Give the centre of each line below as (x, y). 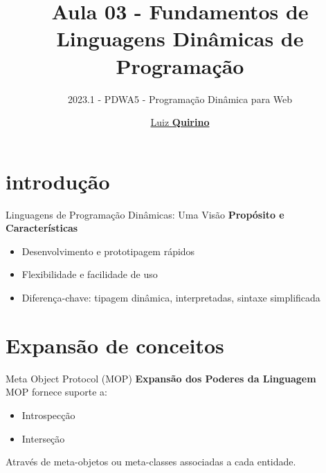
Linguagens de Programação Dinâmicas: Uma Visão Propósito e (145, 214)
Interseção (43, 438)
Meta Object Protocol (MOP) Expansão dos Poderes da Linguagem (161, 378)
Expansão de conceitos (115, 345)
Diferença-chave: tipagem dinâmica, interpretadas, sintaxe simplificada (171, 297)
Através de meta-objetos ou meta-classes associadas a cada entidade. (151, 462)
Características (42, 228)
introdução (58, 181)
